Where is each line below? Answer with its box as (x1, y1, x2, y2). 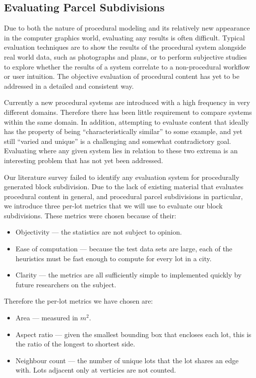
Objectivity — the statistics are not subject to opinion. (15, 227, 182, 237)
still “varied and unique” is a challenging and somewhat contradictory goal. (4, 136, 231, 146)
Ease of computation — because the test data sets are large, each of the (15, 243, 232, 254)
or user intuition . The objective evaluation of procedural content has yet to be (4, 71, 240, 81)
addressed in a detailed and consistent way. (4, 80, 134, 91)
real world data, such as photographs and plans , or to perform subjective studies (4, 51, 247, 62)
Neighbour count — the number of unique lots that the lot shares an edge (15, 355, 239, 365)
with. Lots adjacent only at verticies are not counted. (15, 365, 176, 375)
